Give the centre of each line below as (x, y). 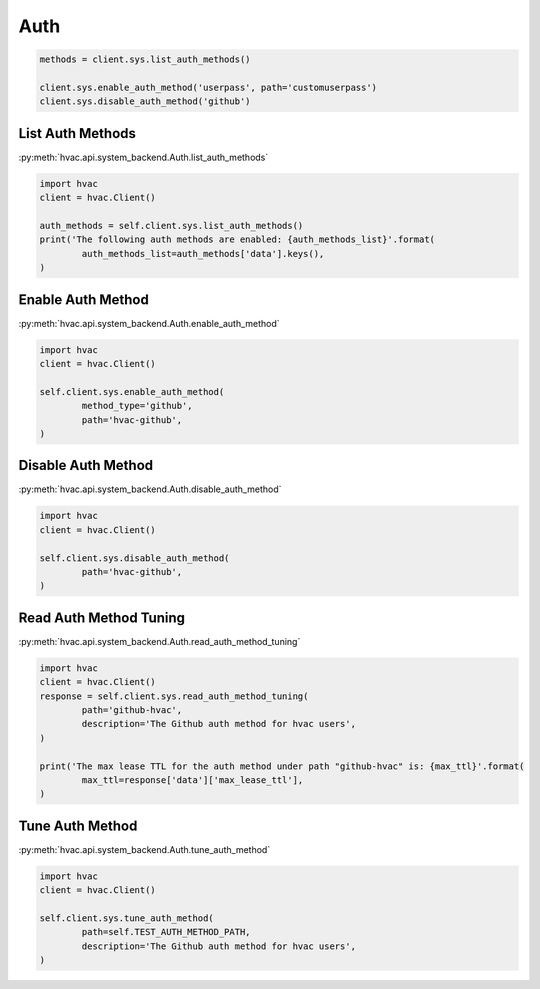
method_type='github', (137, 406)
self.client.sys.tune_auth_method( (126, 918)
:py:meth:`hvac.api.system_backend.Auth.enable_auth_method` (149, 323)
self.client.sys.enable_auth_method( (132, 391)
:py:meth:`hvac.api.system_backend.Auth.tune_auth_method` (144, 849)
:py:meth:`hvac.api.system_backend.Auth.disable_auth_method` (150, 489)
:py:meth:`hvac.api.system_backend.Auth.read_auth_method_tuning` (159, 641)
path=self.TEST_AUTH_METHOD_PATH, (166, 932)
